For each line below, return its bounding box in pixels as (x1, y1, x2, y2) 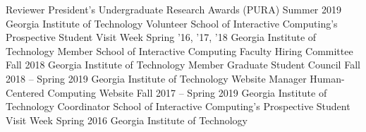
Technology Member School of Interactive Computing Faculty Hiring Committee (6, 43, 353, 58)
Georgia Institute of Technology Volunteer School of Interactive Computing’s (6, 16, 338, 30)
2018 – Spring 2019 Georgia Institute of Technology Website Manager (6, 71, 307, 85)
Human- (310, 71, 345, 85)
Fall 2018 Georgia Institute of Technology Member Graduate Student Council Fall (6, 57, 360, 72)
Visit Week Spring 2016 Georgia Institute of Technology (6, 112, 248, 127)
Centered (6, 85, 44, 100)
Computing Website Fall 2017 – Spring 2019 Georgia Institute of (47, 85, 327, 100)
